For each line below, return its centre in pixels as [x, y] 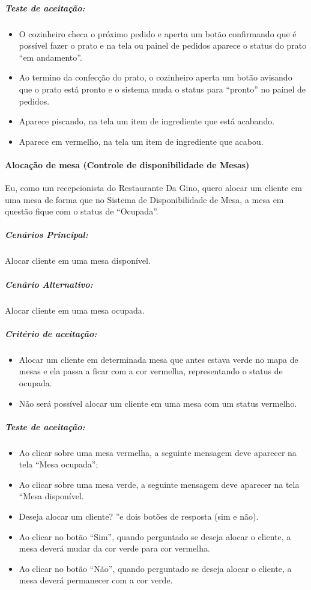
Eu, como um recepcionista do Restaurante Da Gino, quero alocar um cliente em [153, 188]
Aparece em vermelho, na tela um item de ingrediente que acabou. [141, 141]
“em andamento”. [50, 57]
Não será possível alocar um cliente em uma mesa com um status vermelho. [158, 403]
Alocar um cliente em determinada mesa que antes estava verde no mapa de [159, 359]
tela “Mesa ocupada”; [59, 464]
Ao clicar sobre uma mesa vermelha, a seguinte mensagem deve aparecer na [158, 452]
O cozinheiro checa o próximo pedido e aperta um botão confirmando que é [158, 33]
